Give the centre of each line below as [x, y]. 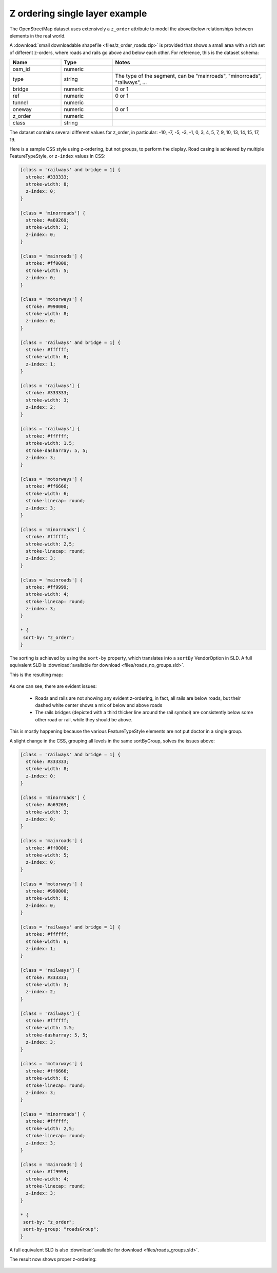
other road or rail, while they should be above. [84, 719]
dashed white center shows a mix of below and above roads [99, 705]
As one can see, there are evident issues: [53, 686]
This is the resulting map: [36, 675]
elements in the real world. [38, 35]
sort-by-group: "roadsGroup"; [61, 1229]
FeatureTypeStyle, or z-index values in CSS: [57, 156]
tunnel [20, 103]
